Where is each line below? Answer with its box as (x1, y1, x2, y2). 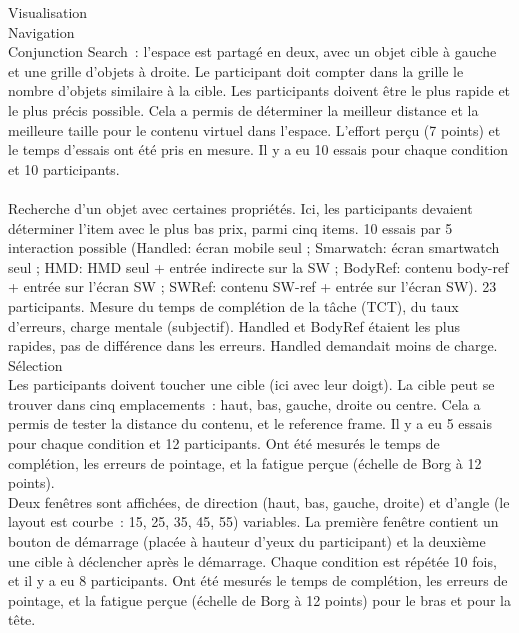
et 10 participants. (8, 158, 120, 179)
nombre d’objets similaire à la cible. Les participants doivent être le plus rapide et (8, 80, 511, 101)
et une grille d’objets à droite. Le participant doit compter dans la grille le (8, 60, 464, 81)
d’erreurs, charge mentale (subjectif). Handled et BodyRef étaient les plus (8, 315, 460, 336)
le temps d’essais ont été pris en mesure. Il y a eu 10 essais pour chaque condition (8, 139, 509, 160)
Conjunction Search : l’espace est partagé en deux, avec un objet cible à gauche (8, 41, 497, 62)
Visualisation (8, 2, 88, 22)
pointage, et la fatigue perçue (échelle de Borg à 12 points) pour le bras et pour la (8, 589, 511, 610)
